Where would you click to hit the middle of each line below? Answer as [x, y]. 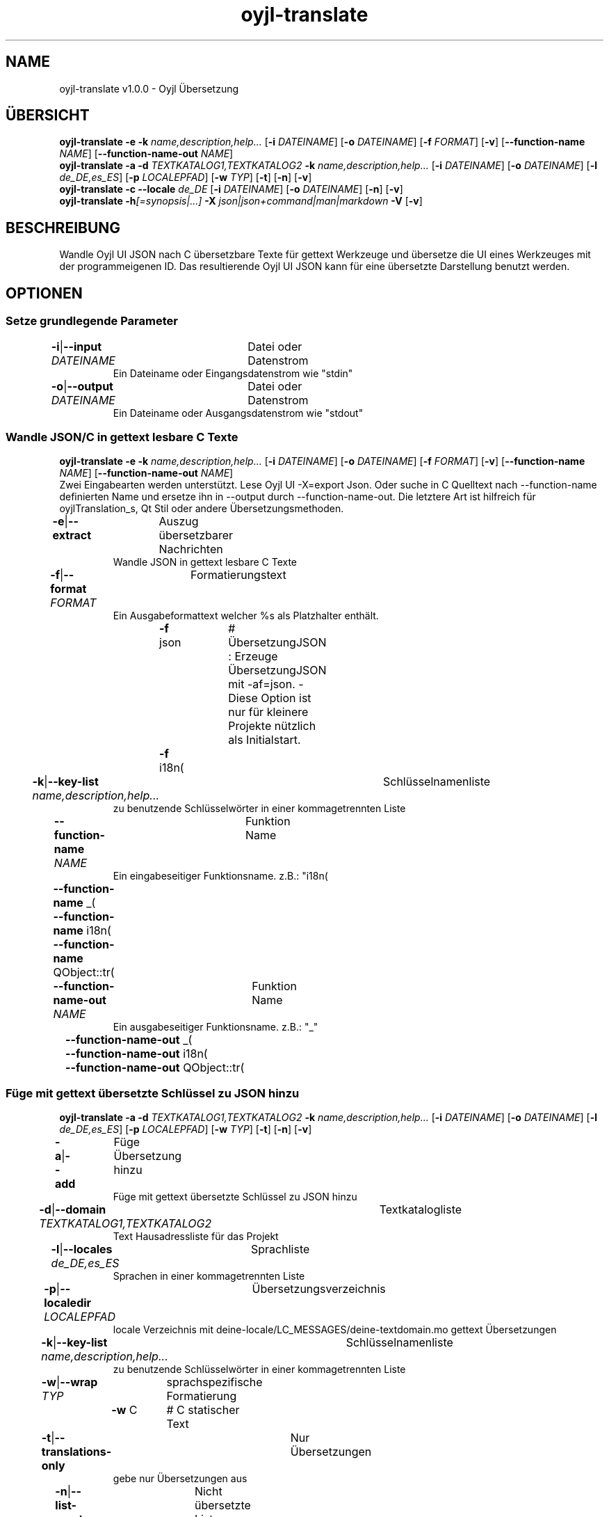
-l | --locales [82, 1249]
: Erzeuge [253, 657]
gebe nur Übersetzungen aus [180, 1478]
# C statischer [203, 1410]
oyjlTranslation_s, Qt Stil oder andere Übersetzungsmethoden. [202, 509]
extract [72, 535]
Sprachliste [281, 1249]
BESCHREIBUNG [63, 228]
